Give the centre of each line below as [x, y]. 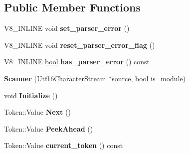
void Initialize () [31, 95]
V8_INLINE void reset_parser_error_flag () [80, 45]
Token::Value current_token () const [64, 145]
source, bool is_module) [149, 78]
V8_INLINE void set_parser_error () [67, 28]
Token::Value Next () [37, 112]
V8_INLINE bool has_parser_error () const [77, 62]
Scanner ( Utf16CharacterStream [55, 78]
